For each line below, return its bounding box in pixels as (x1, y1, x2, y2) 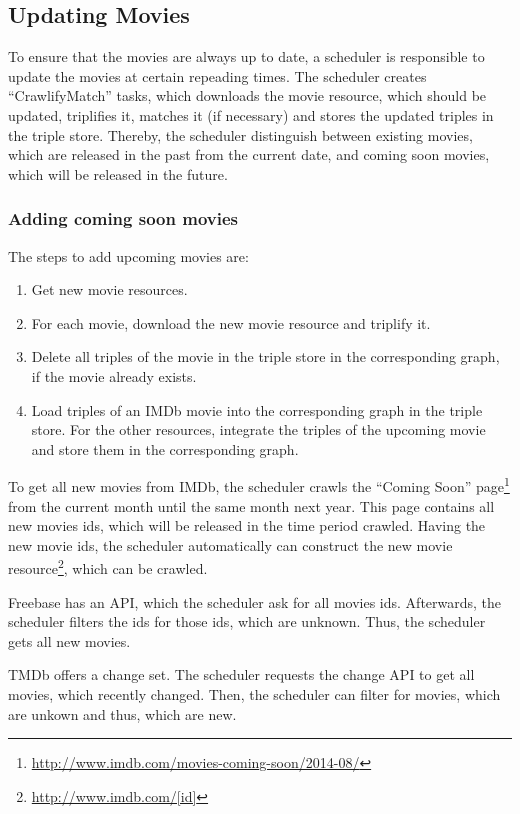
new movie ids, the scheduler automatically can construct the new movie (8, 534, 453, 555)
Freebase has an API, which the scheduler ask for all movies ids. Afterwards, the (8, 591, 502, 612)
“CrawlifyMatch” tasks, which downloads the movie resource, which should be (8, 85, 487, 106)
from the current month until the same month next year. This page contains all (8, 495, 495, 516)
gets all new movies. (8, 630, 131, 651)
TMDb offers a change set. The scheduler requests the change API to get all (8, 664, 475, 685)
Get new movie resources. (31, 279, 188, 300)
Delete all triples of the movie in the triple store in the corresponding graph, (31, 346, 500, 367)
